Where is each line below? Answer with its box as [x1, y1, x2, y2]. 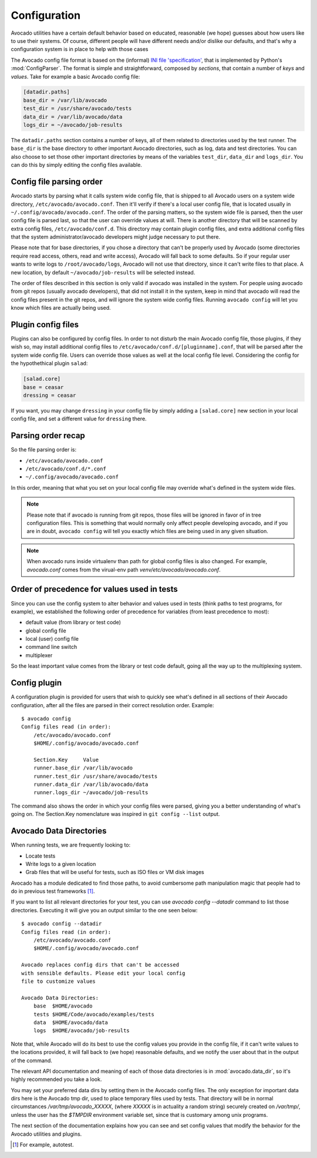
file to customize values [21, 978, 96, 985]
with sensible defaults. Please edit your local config [21, 970, 186, 976]
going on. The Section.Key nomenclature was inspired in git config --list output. [11, 811, 220, 818]
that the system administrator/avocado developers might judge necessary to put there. [11, 233, 220, 240]
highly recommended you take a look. [11, 1076, 102, 1083]
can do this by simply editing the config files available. [11, 162, 142, 169]
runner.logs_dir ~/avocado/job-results [33, 789, 149, 796]
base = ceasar [23, 384, 64, 390]
